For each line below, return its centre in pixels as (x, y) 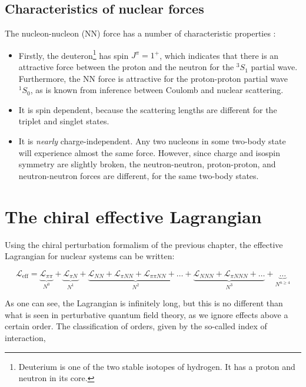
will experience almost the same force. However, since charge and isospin (149, 152)
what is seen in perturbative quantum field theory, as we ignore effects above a (147, 314)
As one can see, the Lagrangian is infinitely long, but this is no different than (144, 303)
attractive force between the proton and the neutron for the (126, 67)
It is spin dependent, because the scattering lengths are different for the (148, 109)
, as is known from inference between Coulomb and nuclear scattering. (157, 90)
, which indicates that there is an (219, 55)
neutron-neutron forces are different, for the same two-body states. (139, 175)
